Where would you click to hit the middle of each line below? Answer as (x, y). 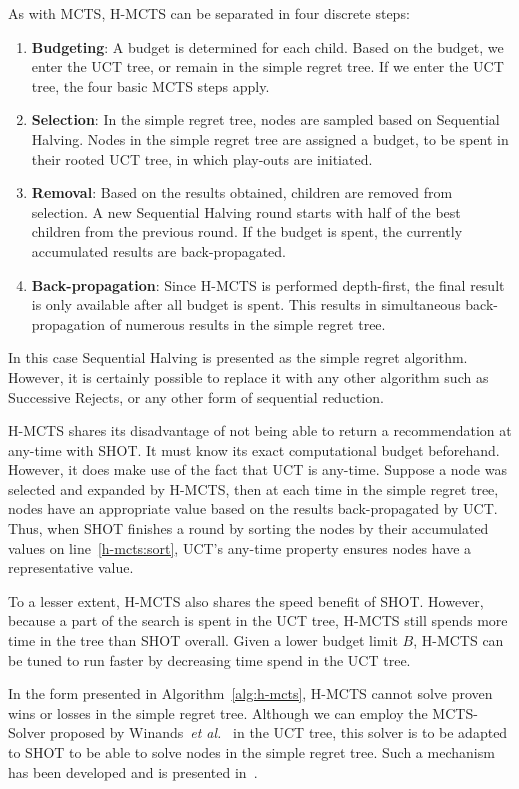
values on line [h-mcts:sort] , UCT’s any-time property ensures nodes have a (240, 547)
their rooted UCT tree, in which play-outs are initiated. (202, 158)
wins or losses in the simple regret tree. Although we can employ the (218, 712)
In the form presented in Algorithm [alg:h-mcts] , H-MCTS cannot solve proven (250, 693)
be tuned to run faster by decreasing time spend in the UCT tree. (209, 659)
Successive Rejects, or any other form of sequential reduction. (196, 396)
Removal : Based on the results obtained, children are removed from (242, 192)
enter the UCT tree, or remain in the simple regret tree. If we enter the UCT (267, 66)
